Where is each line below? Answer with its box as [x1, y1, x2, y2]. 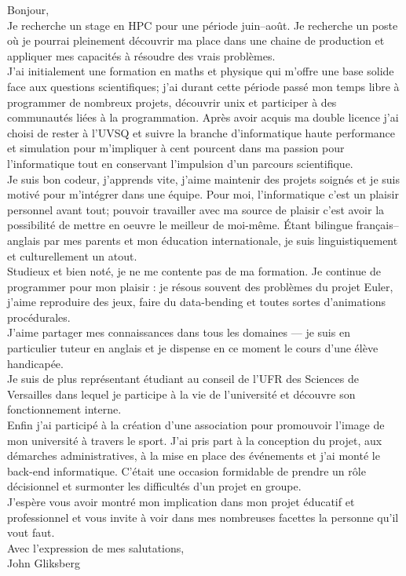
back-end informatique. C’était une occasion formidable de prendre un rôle [7, 462, 366, 479]
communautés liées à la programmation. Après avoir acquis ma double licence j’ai [7, 109, 399, 126]
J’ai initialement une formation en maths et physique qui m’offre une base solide [7, 63, 394, 79]
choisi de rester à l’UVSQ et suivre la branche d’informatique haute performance [7, 124, 396, 140]
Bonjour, [7, 2, 49, 17]
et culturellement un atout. [7, 247, 137, 264]
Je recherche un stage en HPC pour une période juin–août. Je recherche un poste [7, 16, 398, 33]
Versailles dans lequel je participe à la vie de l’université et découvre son [7, 385, 356, 402]
